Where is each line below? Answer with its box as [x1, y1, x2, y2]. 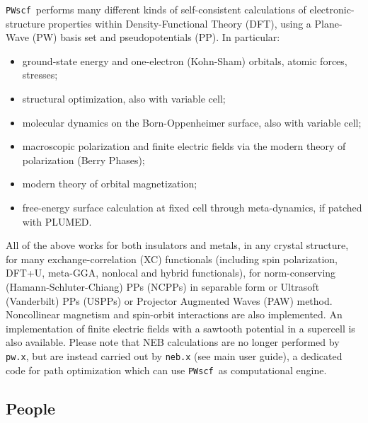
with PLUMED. [22, 214, 92, 228]
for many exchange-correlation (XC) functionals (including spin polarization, [6, 251, 338, 266]
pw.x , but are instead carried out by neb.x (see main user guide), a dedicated [6, 348, 343, 363]
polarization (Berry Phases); [22, 152, 145, 167]
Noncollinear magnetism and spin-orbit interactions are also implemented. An [6, 307, 343, 322]
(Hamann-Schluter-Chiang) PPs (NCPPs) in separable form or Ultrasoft [6, 279, 320, 294]
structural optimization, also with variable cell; [22, 91, 226, 106]
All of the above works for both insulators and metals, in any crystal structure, [6, 238, 349, 253]
